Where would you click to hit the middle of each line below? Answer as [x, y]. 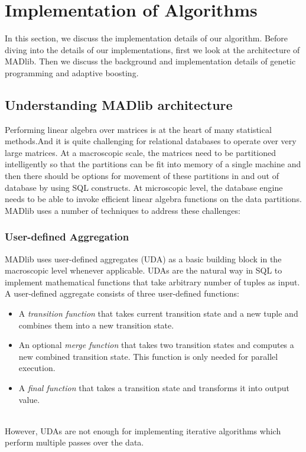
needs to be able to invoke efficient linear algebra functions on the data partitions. [153, 199]
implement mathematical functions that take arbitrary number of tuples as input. [152, 282]
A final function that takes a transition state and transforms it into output [154, 388]
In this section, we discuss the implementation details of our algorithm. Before [147, 38]
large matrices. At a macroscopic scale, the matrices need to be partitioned [140, 152]
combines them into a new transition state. [96, 325]
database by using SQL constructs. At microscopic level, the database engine [144, 187]
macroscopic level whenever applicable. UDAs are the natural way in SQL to [144, 270]
